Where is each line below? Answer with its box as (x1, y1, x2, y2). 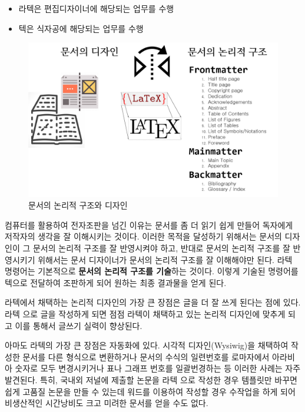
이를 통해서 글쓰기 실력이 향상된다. (15, 319, 142, 331)
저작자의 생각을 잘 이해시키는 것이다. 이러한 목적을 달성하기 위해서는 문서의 (5, 230, 282, 242)
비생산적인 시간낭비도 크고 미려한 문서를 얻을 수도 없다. (5, 397, 208, 409)
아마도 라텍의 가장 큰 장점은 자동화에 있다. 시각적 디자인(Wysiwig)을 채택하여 (5, 339, 289, 351)
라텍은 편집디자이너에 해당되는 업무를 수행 (18, 2, 174, 14)
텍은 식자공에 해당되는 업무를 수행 (18, 22, 144, 34)
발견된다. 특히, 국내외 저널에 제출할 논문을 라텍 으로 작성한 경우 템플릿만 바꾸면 (5, 374, 297, 386)
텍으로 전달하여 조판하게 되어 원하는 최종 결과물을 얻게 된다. (5, 276, 227, 288)
